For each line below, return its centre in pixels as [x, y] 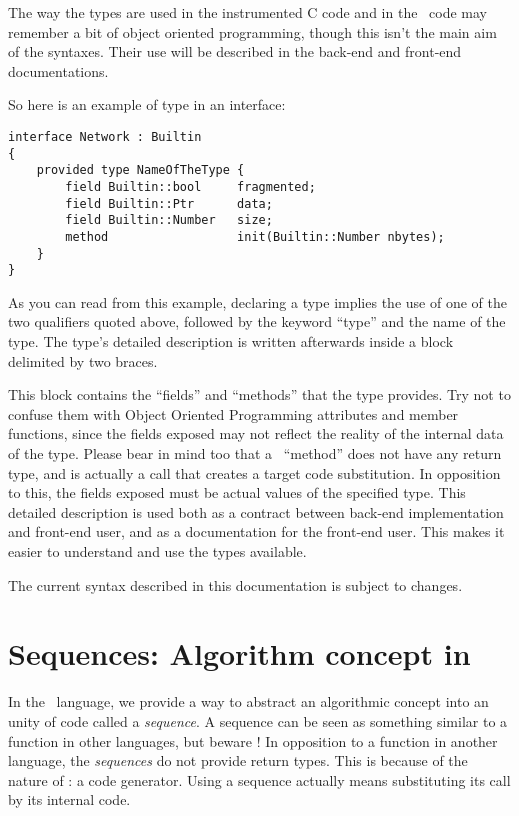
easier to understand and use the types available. [157, 551]
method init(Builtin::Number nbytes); [255, 236]
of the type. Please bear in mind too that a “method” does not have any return [255, 453]
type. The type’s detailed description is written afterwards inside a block [231, 341]
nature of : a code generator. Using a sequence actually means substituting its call [259, 779]
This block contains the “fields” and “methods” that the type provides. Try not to [259, 394]
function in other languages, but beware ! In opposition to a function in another [253, 740]
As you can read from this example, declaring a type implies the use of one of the [257, 301]
